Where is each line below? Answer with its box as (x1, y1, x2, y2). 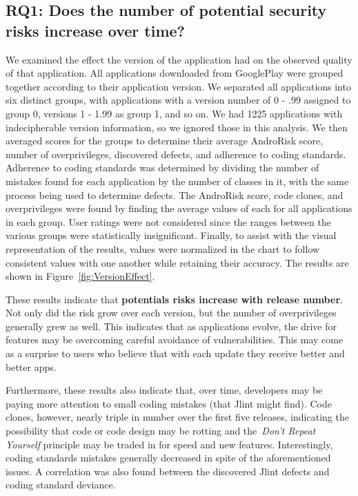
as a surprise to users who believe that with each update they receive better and (6, 346, 345, 361)
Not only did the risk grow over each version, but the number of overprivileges (6, 305, 337, 320)
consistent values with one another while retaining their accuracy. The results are (6, 255, 349, 269)
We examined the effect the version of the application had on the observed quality (6, 52, 352, 66)
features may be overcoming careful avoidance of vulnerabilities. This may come (6, 332, 344, 347)
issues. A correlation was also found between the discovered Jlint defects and (6, 464, 330, 478)
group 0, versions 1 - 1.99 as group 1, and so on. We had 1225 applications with (6, 106, 343, 120)
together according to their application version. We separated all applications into (6, 79, 351, 93)
